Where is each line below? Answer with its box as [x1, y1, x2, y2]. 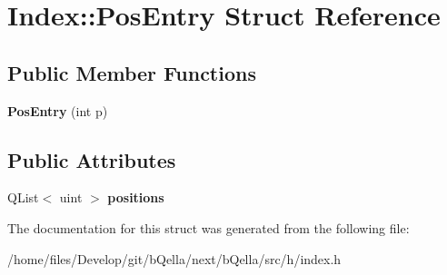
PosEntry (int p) [7, 101, 108, 120]
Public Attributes [7, 145, 176, 173]
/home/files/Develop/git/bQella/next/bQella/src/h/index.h [7, 249, 342, 268]
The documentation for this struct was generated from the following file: [7, 218, 410, 237]
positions [107, 188, 164, 207]
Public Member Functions [7, 58, 256, 86]
